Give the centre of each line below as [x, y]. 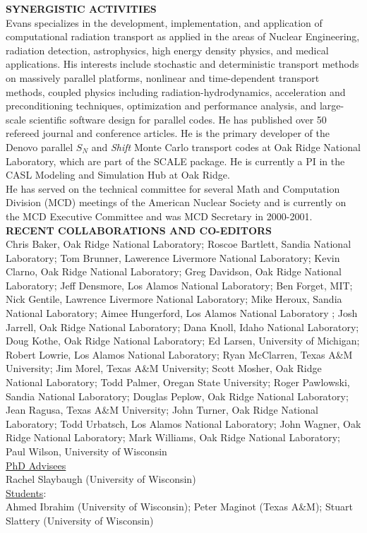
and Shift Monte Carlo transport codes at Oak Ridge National [226, 146]
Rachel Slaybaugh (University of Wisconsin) [101, 479]
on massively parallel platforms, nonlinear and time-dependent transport [163, 77]
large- [332, 106]
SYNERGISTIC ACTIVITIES [81, 8]
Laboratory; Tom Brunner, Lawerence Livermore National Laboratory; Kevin [173, 257]
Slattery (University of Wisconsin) [80, 520]
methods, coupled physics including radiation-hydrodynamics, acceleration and [176, 91]
